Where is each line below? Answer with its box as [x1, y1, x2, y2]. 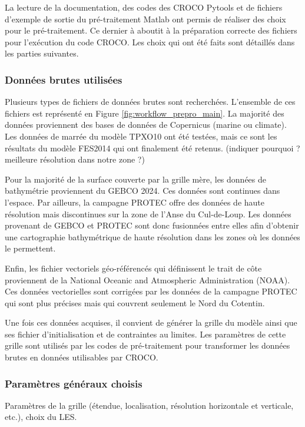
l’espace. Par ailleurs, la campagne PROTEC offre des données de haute [5, 196, 264, 208]
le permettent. [5, 242, 56, 254]
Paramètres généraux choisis [5, 376, 142, 390]
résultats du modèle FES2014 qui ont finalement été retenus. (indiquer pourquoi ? [5, 141, 300, 154]
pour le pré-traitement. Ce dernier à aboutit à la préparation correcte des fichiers [5, 24, 297, 37]
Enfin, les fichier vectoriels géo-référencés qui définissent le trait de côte [5, 262, 262, 274]
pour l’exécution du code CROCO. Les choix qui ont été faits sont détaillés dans [5, 35, 295, 48]
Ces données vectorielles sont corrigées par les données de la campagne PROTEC [5, 285, 297, 297]
